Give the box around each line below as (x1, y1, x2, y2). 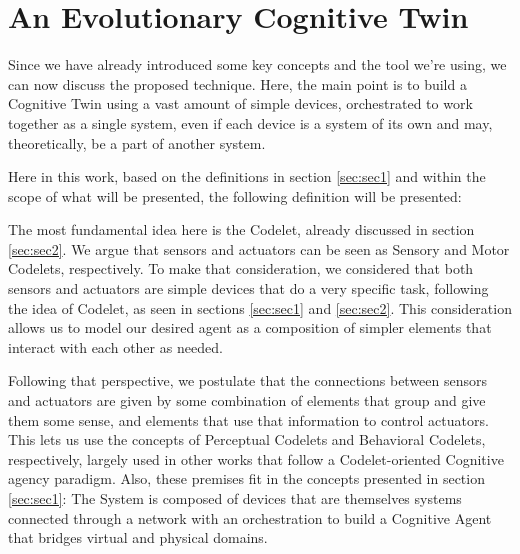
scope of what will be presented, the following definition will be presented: (8, 185, 462, 206)
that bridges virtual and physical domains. (8, 527, 268, 548)
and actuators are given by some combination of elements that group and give (8, 390, 486, 411)
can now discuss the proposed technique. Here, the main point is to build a (8, 73, 467, 94)
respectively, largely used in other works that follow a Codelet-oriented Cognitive (8, 448, 504, 469)
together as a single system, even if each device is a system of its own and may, (8, 112, 493, 133)
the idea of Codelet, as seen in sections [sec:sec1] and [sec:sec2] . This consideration (8, 297, 512, 318)
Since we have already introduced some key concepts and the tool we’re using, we (8, 54, 507, 75)
